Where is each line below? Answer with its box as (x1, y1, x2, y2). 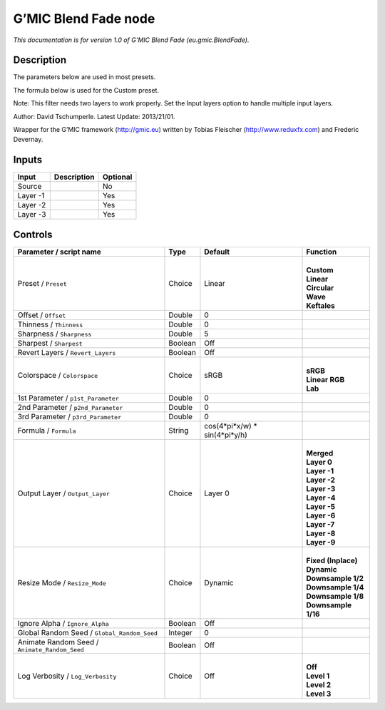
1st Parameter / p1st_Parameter (17, 393, 119, 403)
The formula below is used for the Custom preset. (13, 86, 160, 94)
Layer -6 (306, 510, 336, 520)
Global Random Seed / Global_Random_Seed (17, 627, 158, 637)
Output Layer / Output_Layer (17, 488, 111, 498)
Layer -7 (306, 519, 335, 529)
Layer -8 (306, 528, 336, 538)
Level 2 (306, 679, 332, 689)
